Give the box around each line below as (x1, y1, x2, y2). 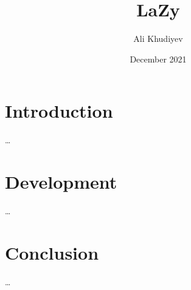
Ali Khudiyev (133, 32, 183, 45)
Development (5, 169, 117, 194)
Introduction (5, 98, 113, 123)
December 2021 (130, 52, 187, 65)
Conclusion (5, 240, 99, 265)
